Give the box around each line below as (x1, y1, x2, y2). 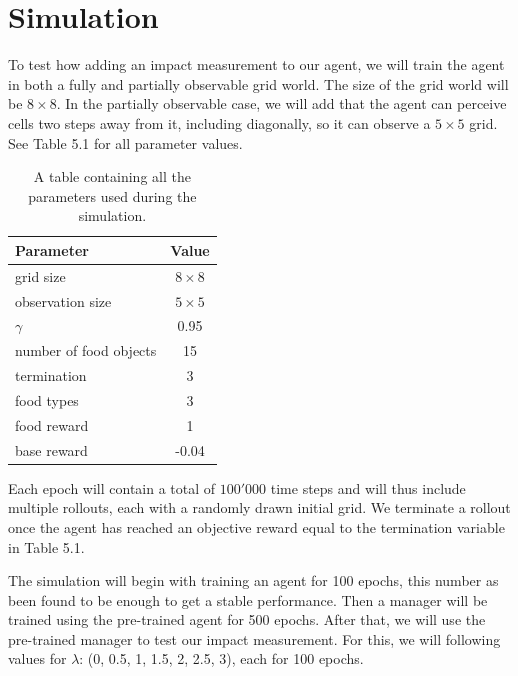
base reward (15, 439, 88, 460)
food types (15, 389, 79, 410)
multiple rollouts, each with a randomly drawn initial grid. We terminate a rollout (8, 497, 511, 518)
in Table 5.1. (8, 536, 85, 557)
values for (8, 648, 67, 669)
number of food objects (15, 340, 157, 361)
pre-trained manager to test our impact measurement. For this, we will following (8, 628, 501, 649)
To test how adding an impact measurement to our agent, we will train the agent (8, 54, 505, 75)
